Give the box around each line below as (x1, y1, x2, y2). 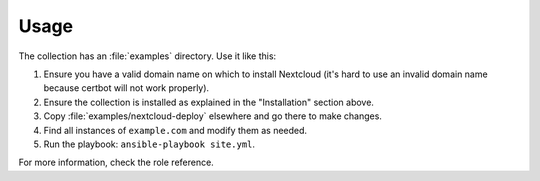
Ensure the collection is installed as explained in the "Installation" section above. (43, 96, 375, 108)
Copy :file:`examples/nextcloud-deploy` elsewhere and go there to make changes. (43, 110, 382, 122)
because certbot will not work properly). (43, 82, 210, 94)
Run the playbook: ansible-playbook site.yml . (43, 138, 255, 150)
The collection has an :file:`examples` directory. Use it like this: (18, 50, 277, 62)
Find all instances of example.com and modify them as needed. (43, 124, 308, 136)
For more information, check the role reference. (18, 156, 214, 169)
